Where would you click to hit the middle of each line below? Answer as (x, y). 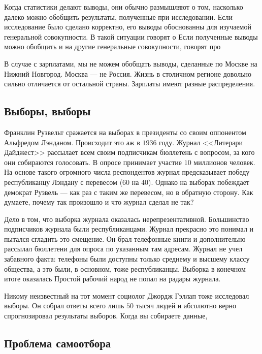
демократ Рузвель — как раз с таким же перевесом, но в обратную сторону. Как (129, 192)
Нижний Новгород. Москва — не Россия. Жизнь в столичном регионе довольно (128, 73)
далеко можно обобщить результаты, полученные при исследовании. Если (118, 17)
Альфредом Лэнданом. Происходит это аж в (72, 142)
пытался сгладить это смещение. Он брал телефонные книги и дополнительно (125, 238)
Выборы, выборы (47, 111)
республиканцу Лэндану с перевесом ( (63, 182)
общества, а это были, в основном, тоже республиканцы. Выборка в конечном (125, 268)
